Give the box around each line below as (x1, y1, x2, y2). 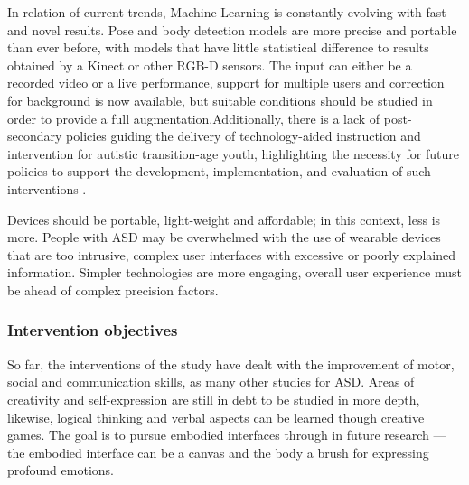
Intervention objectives (7, 319, 178, 341)
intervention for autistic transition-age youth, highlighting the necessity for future (7, 144, 459, 163)
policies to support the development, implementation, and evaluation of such (7, 162, 431, 181)
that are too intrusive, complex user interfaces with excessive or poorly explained (7, 245, 456, 264)
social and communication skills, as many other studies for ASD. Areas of (7, 372, 415, 391)
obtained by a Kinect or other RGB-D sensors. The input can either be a (7, 55, 412, 74)
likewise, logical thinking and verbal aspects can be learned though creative (7, 407, 425, 426)
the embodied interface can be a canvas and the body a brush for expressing (7, 443, 429, 462)
